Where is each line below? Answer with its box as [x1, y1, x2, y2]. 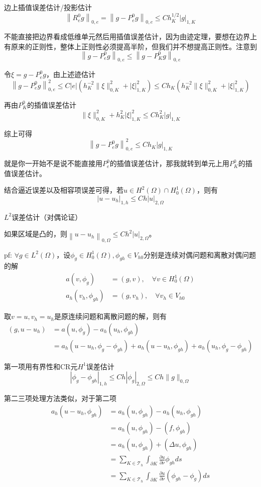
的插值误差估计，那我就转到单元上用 [109, 158, 229, 169]
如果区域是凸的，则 [4, 228, 67, 239]
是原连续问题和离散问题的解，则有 [54, 311, 167, 321]
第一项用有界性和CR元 [4, 361, 78, 371]
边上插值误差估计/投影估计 [4, 2, 92, 12]
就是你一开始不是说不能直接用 [4, 158, 102, 169]
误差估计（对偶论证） [12, 211, 82, 222]
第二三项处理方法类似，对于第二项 [4, 393, 116, 403]
